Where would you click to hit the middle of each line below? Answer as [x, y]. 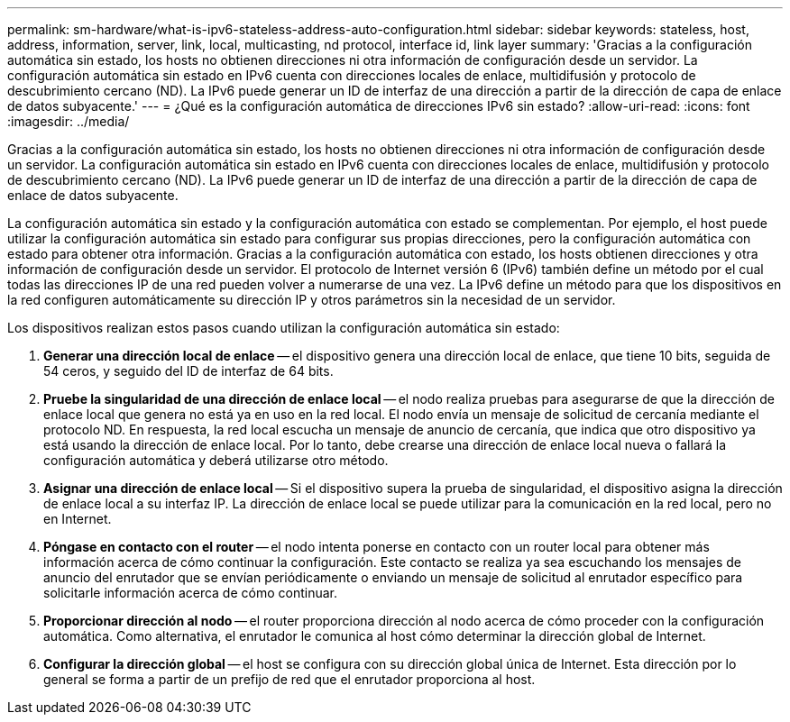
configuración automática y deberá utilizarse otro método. [216, 460]
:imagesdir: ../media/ [69, 121]
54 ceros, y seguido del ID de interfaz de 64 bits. [188, 371]
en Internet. [78, 519]
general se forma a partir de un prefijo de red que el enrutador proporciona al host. [289, 679]
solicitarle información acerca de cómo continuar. [191, 593]
